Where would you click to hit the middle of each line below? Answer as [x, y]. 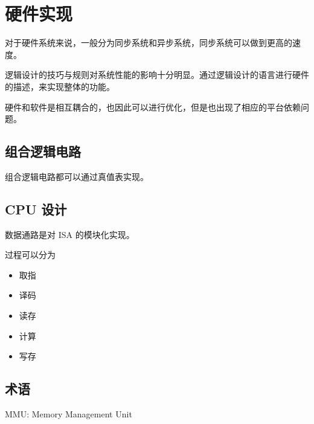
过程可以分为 [30, 255]
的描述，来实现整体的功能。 [60, 86]
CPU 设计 [36, 209]
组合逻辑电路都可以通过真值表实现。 [77, 176]
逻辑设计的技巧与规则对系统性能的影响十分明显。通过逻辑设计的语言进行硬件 [157, 75]
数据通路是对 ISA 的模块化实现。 [70, 234]
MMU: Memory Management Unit [69, 414]
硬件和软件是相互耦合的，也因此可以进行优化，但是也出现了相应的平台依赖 [153, 107]
